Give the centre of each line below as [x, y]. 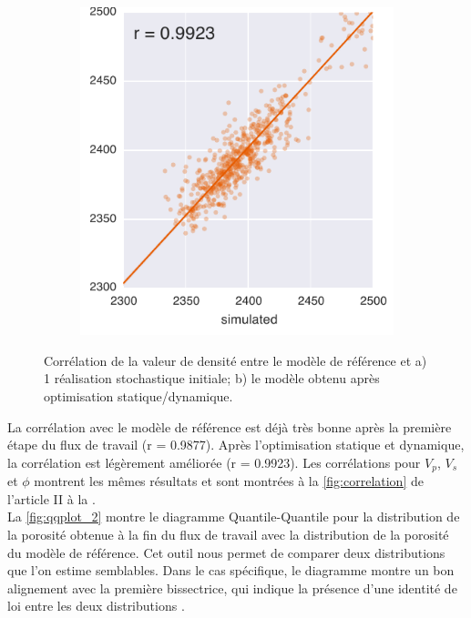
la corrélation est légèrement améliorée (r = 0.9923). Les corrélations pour [214, 462]
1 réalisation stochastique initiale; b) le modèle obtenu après [212, 378]
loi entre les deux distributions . [96, 606]
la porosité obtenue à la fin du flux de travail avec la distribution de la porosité [228, 535]
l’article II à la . [51, 498]
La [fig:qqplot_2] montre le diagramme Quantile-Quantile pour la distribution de [234, 517]
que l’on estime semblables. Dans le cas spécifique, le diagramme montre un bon [231, 570]
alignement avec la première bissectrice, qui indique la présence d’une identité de [232, 588]
